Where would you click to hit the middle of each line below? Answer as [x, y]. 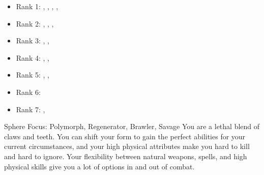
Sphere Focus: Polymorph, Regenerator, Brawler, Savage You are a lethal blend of [132, 126]
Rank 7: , [31, 109]
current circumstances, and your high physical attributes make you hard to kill [127, 146]
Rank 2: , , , [35, 23]
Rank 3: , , [33, 41]
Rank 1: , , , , [37, 6]
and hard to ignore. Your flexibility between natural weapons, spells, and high [126, 156]
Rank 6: [28, 92]
